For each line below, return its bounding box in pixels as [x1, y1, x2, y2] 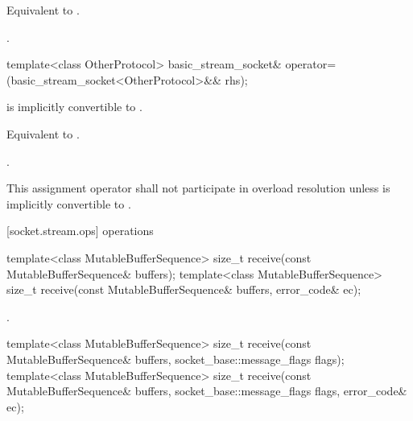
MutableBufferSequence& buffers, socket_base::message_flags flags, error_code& [6, 382, 407, 399]
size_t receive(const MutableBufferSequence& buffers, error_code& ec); [6, 281, 361, 298]
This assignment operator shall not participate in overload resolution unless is [6, 180, 390, 196]
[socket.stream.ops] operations [6, 222, 154, 239]
